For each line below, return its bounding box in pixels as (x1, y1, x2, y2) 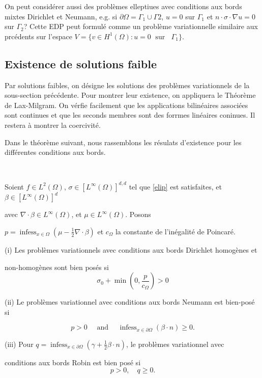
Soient (5, 181, 24, 192)
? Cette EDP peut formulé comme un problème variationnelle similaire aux (23, 21, 258, 32)
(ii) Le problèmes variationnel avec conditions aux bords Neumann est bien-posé (5, 296, 255, 307)
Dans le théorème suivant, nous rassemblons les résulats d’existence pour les (5, 137, 242, 147)
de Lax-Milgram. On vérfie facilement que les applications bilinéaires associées (5, 99, 248, 110)
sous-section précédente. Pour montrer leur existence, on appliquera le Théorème (5, 90, 256, 100)
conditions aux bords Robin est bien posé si (5, 357, 141, 367)
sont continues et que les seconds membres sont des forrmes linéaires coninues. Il (5, 110, 255, 120)
